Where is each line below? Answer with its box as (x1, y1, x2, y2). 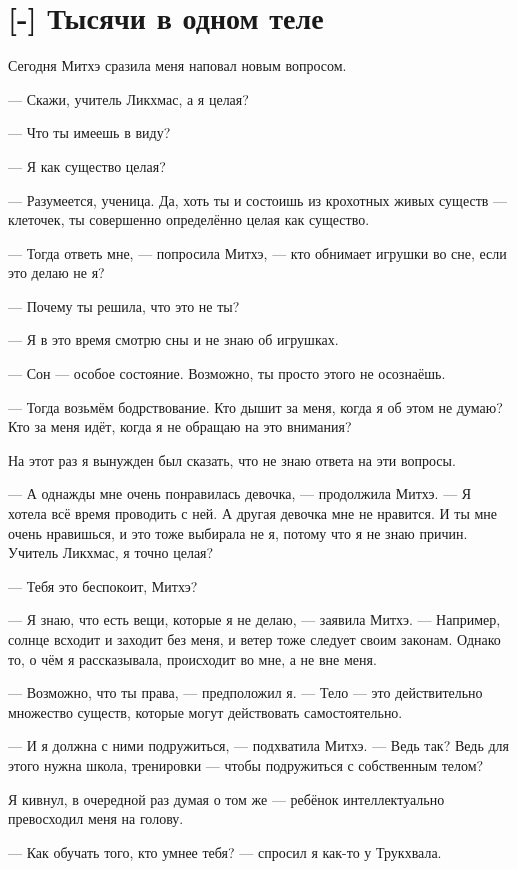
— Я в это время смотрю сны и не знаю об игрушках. (8, 329, 339, 350)
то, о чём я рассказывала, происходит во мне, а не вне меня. (8, 648, 377, 669)
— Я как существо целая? (8, 155, 166, 176)
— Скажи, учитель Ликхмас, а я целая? (8, 88, 249, 109)
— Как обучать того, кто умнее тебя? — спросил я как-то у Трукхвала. (8, 841, 442, 862)
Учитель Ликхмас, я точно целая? (8, 542, 214, 563)
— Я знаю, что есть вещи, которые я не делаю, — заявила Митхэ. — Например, (8, 609, 501, 630)
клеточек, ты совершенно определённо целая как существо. (8, 209, 370, 230)
